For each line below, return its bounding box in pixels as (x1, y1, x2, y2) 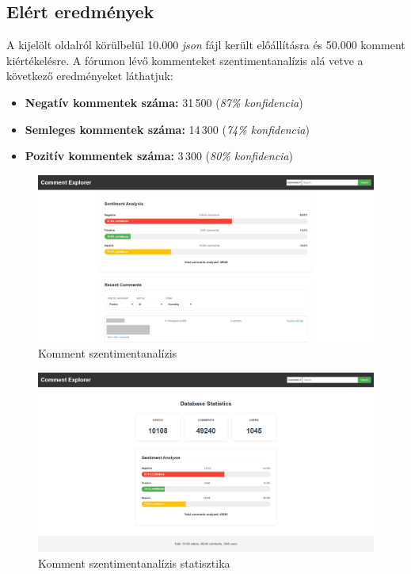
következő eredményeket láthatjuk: (6, 67, 173, 84)
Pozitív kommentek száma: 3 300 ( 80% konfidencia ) (25, 147, 293, 164)
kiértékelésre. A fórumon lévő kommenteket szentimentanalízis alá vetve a (6, 52, 363, 68)
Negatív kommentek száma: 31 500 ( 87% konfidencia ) (25, 94, 303, 110)
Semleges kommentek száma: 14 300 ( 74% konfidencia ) (25, 121, 310, 137)
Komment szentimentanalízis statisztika (38, 554, 230, 571)
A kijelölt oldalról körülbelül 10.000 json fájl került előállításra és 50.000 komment (6, 36, 405, 53)
